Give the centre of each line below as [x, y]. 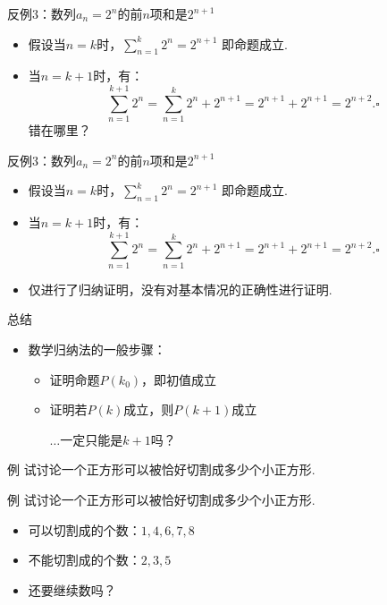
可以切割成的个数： [84, 529]
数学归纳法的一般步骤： [97, 349]
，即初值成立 [179, 379]
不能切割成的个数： [84, 560]
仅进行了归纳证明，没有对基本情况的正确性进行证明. [180, 289]
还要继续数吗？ [72, 589]
